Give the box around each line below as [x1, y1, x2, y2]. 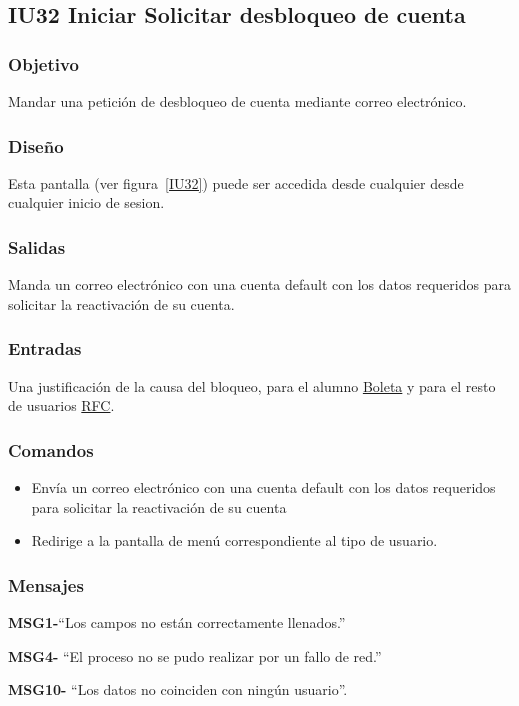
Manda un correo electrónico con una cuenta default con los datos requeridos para [8, 274, 511, 295]
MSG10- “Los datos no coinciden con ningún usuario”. [8, 679, 348, 700]
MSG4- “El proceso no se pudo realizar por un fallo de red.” [8, 645, 382, 666]
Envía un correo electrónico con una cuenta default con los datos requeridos [31, 477, 496, 498]
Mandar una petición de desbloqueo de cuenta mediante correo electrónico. [8, 91, 467, 111]
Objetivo [8, 51, 79, 76]
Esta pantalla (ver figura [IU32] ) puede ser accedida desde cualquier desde [8, 172, 464, 193]
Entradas [8, 336, 82, 361]
